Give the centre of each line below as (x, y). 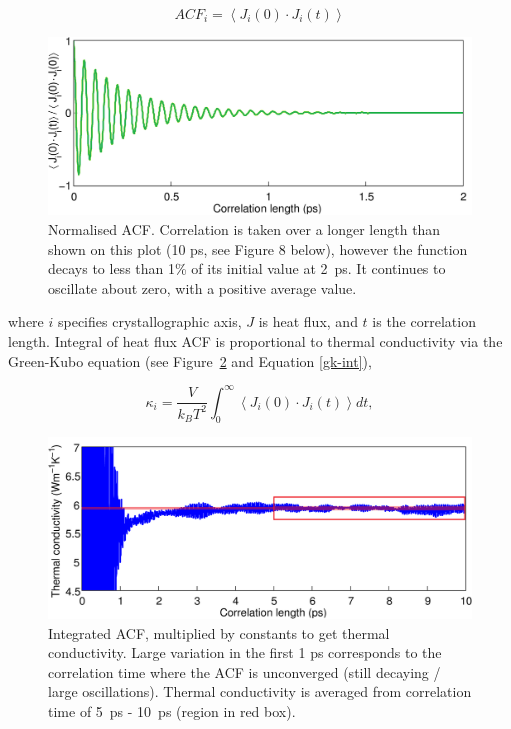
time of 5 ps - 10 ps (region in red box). (172, 711)
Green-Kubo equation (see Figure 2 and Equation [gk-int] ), (190, 360)
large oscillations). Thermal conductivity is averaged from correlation (260, 691)
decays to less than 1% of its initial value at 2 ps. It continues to (247, 268)
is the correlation (424, 321)
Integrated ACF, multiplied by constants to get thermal (219, 632)
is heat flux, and (308, 321)
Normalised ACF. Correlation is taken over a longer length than (244, 229)
